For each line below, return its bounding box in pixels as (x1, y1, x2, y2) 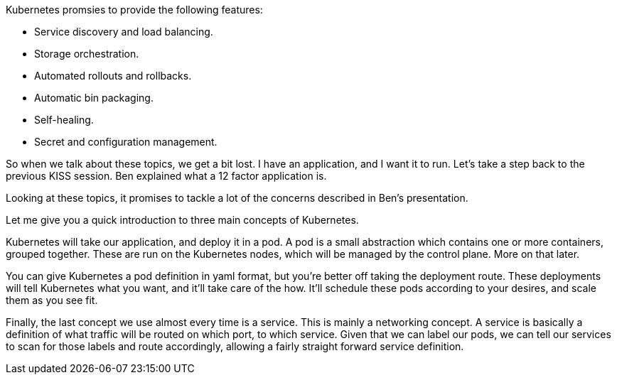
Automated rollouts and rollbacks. (34, 70, 192, 82)
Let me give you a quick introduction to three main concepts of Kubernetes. (6, 214, 359, 226)
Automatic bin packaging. (34, 92, 154, 104)
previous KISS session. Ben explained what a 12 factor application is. (6, 170, 327, 182)
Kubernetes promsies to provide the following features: (6, 4, 263, 16)
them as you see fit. (6, 294, 98, 306)
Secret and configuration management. (34, 136, 218, 148)
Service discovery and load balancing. (34, 26, 213, 38)
